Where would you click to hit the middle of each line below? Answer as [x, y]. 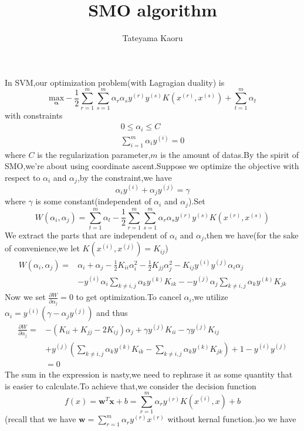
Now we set [25, 297]
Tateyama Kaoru [153, 38]
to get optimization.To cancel [129, 297]
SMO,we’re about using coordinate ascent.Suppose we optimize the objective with [152, 166]
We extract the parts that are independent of [86, 235]
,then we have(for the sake [251, 235]
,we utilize [210, 297]
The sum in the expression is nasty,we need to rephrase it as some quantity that [149, 374]
